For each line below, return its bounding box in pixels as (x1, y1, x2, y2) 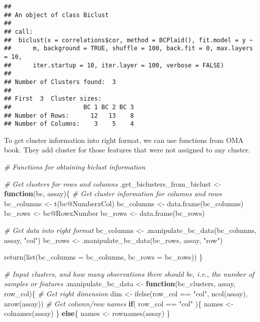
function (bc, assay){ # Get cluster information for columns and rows (4, 188, 222, 199)
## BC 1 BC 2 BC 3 (4, 103, 134, 111)
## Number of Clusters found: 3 (4, 78, 116, 86)
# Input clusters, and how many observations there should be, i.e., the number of (4, 268, 254, 279)
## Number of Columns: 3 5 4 (4, 120, 134, 128)
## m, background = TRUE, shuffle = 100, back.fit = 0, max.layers (4, 45, 253, 52)
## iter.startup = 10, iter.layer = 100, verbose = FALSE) (4, 61, 224, 69)
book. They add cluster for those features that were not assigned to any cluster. (4, 144, 250, 155)
